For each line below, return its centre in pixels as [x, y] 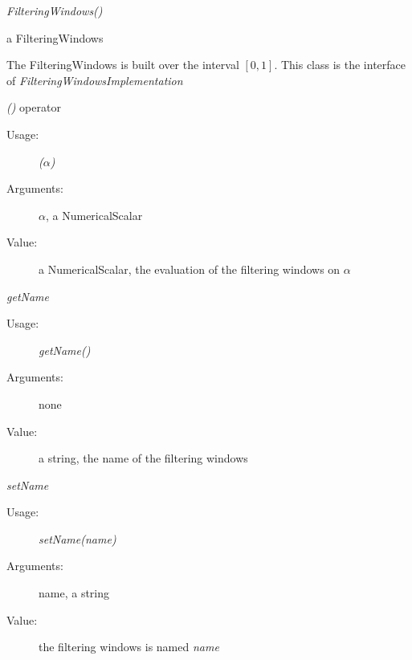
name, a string [74, 593]
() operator [34, 107]
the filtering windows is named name [129, 647]
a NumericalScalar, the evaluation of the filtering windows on [190, 269]
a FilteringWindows [55, 37]
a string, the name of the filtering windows [143, 458]
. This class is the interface [340, 65]
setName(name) [78, 538]
